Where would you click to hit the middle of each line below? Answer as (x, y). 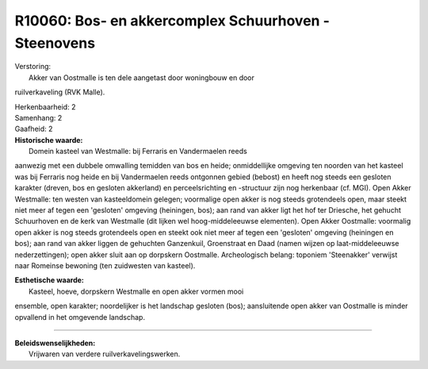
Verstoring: (33, 67)
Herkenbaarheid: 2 (45, 106)
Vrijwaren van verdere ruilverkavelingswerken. (105, 354)
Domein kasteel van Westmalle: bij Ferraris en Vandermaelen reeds (138, 152)
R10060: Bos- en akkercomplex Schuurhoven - (172, 21)
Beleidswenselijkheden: (55, 343)
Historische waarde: (49, 140)
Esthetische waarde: (50, 280)
